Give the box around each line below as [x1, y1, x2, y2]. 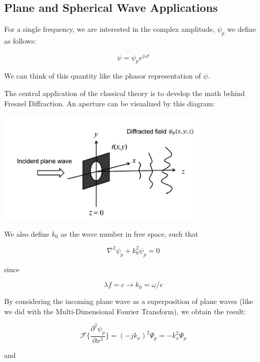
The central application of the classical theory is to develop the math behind [4, 88, 245, 99]
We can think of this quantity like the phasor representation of [4, 70, 201, 81]
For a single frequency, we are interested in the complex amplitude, [4, 24, 215, 34]
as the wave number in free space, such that [61, 228, 198, 239]
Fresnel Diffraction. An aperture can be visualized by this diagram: [4, 98, 215, 108]
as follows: [4, 35, 36, 46]
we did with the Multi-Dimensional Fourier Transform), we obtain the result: [4, 306, 246, 316]
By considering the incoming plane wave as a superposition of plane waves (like [4, 296, 253, 307]
